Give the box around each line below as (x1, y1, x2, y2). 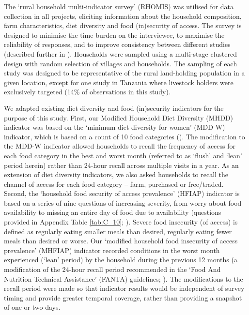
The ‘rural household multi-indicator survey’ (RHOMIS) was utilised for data (4, 1, 234, 11)
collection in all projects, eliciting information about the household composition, (4, 11, 242, 21)
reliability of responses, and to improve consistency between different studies (4, 39, 231, 49)
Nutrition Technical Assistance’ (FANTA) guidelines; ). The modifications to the (4, 273, 243, 284)
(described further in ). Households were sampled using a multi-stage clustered (4, 48, 237, 59)
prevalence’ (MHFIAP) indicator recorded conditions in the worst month (4, 245, 220, 255)
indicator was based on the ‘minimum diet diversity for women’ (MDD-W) (4, 122, 225, 132)
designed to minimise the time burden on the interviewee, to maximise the (4, 30, 225, 40)
